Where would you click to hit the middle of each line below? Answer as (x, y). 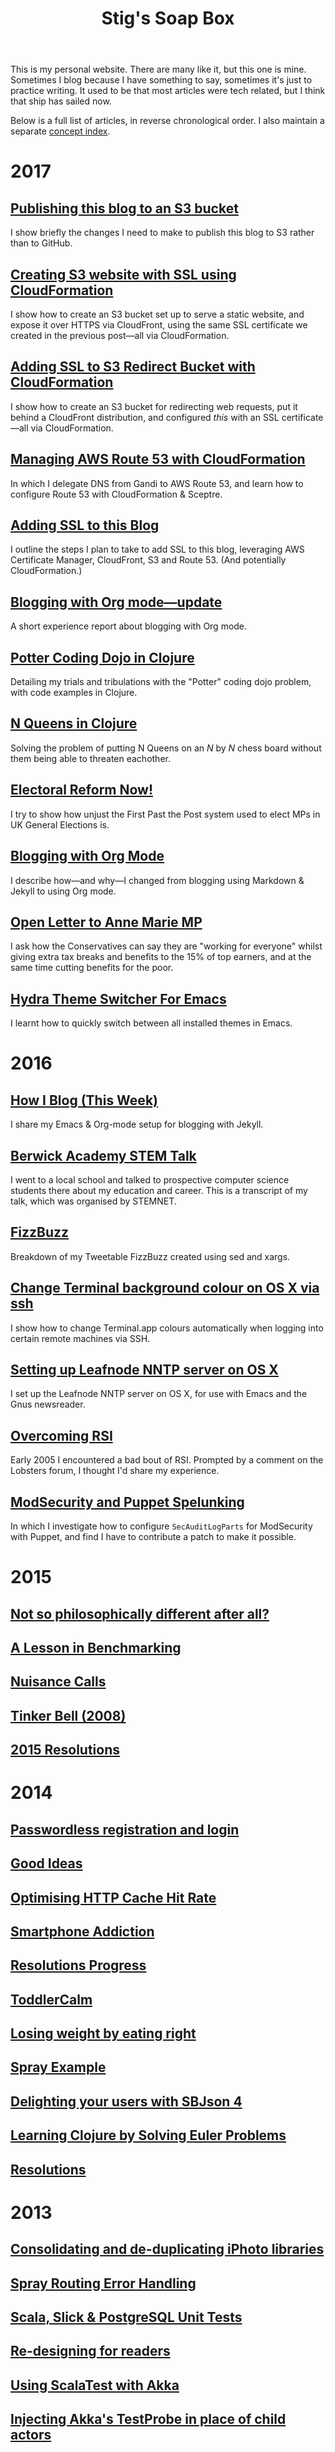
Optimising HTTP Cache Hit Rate (113, 1897)
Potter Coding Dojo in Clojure (102, 657)
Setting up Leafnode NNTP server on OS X (144, 1369)
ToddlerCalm (51, 1999)
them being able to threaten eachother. (90, 758)
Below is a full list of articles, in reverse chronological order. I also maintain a (167, 121)
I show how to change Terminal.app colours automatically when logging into (167, 1328)
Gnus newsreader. (48, 1404)
